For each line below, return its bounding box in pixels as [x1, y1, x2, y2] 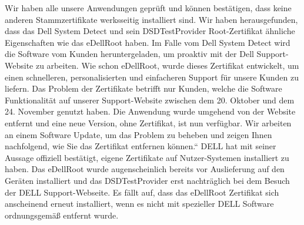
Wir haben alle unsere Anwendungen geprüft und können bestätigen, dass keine [5, 2, 292, 14]
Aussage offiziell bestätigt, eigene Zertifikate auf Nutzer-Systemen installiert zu [5, 151, 289, 163]
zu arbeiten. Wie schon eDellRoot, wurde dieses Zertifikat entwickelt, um [35, 59, 299, 71]
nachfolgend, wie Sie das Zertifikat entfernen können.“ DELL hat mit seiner [5, 140, 276, 152]
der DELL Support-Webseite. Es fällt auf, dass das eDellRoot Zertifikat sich [5, 186, 279, 198]
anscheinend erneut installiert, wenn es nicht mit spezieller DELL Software [5, 197, 274, 210]
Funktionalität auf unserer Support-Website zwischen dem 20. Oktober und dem [5, 93, 295, 106]
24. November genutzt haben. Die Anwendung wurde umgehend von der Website [5, 105, 296, 117]
